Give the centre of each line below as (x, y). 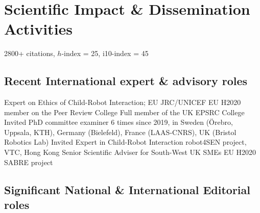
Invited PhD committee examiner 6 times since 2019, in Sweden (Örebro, (119, 122)
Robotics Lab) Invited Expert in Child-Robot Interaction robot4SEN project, (125, 142)
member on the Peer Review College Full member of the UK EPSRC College (124, 112)
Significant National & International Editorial (127, 189)
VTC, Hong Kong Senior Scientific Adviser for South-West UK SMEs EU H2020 (130, 152)
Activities (39, 29)
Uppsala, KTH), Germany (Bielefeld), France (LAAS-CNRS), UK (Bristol (120, 132)
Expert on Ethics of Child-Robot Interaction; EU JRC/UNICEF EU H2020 (123, 102)
